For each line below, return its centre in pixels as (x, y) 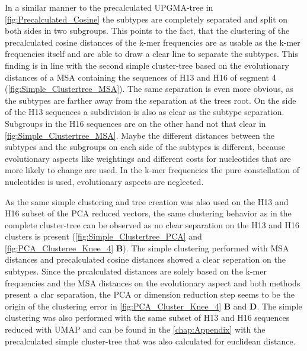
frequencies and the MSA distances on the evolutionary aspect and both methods (153, 283)
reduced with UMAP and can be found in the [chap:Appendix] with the (135, 329)
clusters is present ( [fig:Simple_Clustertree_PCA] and (103, 236)
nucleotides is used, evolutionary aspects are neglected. (104, 181)
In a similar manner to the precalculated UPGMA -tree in (109, 7)
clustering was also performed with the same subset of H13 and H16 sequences (147, 318)
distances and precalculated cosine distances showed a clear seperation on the (145, 259)
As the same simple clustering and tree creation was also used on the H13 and (147, 201)
